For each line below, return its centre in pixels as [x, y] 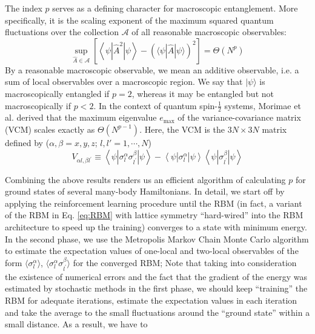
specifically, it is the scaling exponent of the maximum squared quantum [139, 20]
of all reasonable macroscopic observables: [209, 32]
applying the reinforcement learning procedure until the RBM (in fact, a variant [154, 203]
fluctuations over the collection [62, 32]
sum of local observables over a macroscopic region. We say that [124, 82]
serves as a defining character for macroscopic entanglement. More [175, 8]
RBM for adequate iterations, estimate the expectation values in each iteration [151, 300]
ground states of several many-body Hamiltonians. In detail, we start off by [145, 191]
